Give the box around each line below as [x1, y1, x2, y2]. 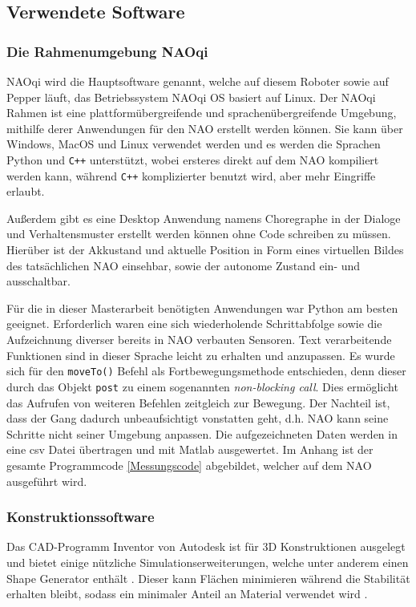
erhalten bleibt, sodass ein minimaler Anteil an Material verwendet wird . [6, 585, 368, 602]
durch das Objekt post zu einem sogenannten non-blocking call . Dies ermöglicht [6, 378, 398, 395]
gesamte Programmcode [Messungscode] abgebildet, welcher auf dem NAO [6, 456, 372, 473]
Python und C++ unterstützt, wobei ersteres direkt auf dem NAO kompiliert [6, 151, 379, 168]
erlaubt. [6, 183, 45, 200]
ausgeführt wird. [6, 472, 87, 489]
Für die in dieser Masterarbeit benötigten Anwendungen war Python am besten [6, 299, 398, 316]
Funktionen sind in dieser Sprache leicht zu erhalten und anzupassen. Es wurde [6, 346, 395, 363]
